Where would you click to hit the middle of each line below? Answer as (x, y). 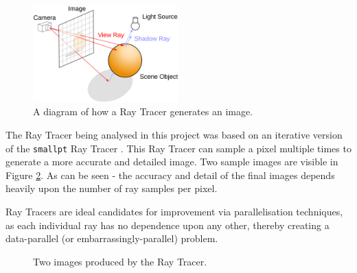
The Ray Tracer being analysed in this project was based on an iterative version (174, 134)
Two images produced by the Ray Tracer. (120, 261)
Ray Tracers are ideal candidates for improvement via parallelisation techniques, (174, 211)
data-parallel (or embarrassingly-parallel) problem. (112, 238)
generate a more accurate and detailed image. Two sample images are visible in (172, 162)
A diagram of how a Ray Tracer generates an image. (143, 111)
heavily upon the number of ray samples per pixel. (112, 188)
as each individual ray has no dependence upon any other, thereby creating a (168, 225)
